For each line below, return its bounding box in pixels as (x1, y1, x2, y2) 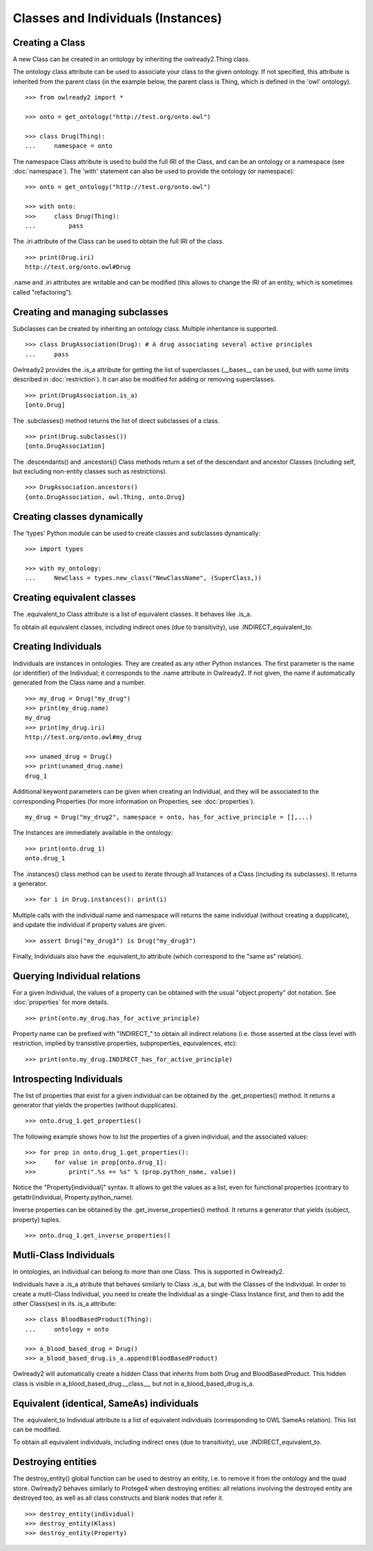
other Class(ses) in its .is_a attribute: (12, 1300, 117, 1308)
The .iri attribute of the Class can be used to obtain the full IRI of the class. (12, 237, 224, 246)
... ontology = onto (25, 1325, 109, 1333)
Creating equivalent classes (12, 592, 136, 604)
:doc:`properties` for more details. (12, 998, 109, 1006)
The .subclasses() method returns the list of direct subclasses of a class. (12, 416, 220, 425)
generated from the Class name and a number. (12, 678, 146, 687)
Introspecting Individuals (12, 1073, 124, 1085)
